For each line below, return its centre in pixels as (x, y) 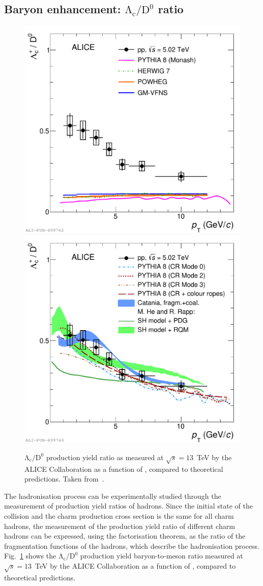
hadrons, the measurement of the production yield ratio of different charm (120, 526)
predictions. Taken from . (64, 479)
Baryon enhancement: (63, 9)
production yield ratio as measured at (105, 457)
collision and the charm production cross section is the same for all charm (119, 515)
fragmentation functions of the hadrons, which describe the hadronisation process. (132, 545)
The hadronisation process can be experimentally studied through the (113, 496)
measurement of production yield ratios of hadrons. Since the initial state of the (128, 506)
